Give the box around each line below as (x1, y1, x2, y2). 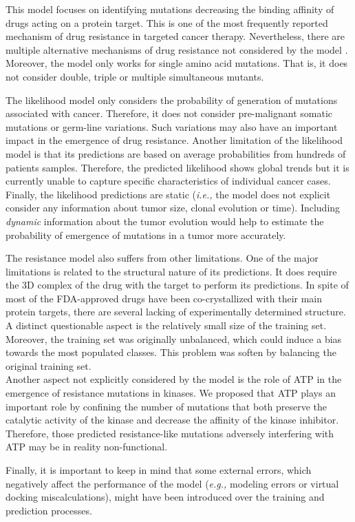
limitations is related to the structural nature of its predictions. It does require (6, 264, 337, 278)
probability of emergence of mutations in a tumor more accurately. (6, 227, 286, 242)
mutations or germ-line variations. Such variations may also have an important (6, 119, 338, 134)
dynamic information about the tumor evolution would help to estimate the (6, 213, 324, 228)
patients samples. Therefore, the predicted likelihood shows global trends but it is (6, 160, 349, 174)
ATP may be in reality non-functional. (6, 439, 168, 454)
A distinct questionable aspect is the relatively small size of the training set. (6, 318, 327, 333)
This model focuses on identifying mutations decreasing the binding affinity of (6, 2, 334, 16)
